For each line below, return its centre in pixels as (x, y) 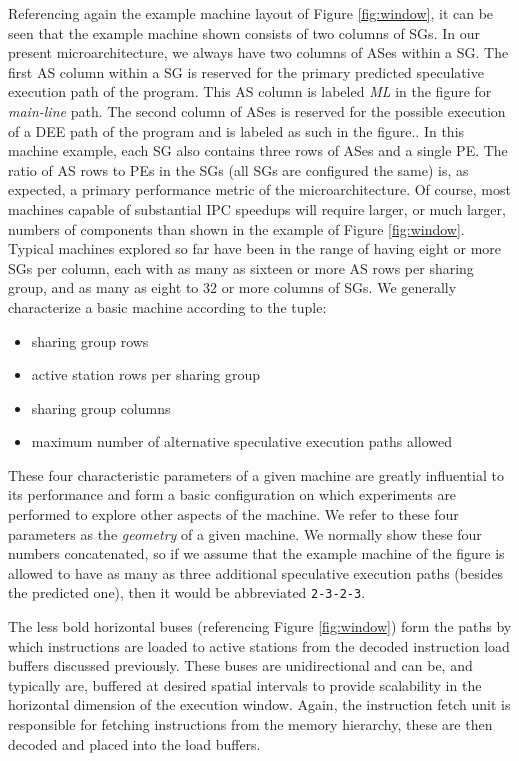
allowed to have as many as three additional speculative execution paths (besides (256, 572)
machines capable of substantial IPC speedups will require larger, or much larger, (257, 208)
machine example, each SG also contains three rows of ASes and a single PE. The (258, 150)
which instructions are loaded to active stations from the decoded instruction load (259, 645)
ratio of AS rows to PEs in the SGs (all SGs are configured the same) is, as (238, 169)
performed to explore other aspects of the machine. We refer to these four (233, 514)
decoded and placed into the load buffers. (134, 743)
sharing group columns (101, 407)
